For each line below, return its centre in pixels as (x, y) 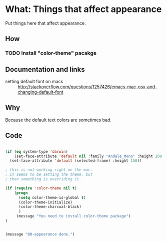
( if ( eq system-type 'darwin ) (37, 151)
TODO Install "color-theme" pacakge (51, 53)
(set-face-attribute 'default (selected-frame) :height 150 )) (76, 161)
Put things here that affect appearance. (45, 23)
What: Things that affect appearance (83, 9)
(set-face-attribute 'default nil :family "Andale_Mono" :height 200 (88, 156)
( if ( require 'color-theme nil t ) (41, 188)
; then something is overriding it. (43, 179)
